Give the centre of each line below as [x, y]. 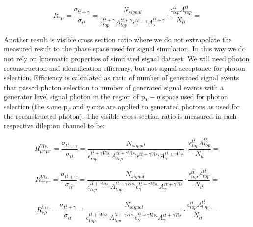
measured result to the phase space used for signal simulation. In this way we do [125, 49]
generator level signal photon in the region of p [75, 97]
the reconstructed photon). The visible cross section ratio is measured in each [120, 116]
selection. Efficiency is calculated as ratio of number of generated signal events [122, 78]
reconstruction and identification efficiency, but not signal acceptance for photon [125, 68]
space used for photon [195, 97]
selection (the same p [36, 106]
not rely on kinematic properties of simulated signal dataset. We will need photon [127, 58]
